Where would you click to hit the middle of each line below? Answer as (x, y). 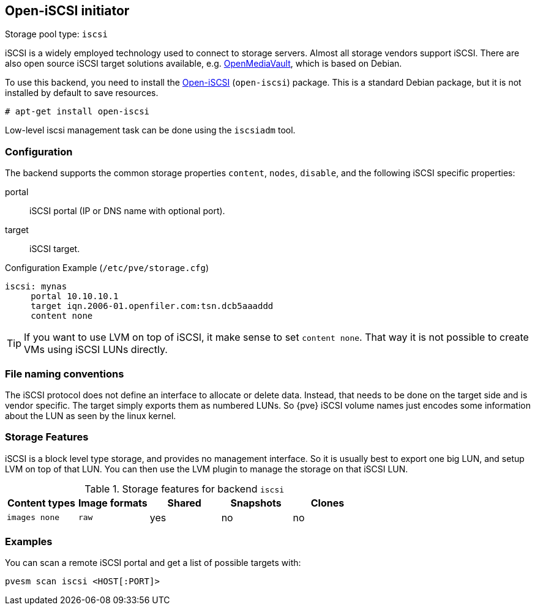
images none (33, 518)
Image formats (113, 503)
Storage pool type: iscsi (56, 34)
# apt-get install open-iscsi (77, 112)
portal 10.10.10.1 (75, 296)
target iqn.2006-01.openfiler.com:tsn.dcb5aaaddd (152, 306)
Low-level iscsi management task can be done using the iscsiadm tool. (150, 130)
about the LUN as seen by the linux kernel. (91, 415)
